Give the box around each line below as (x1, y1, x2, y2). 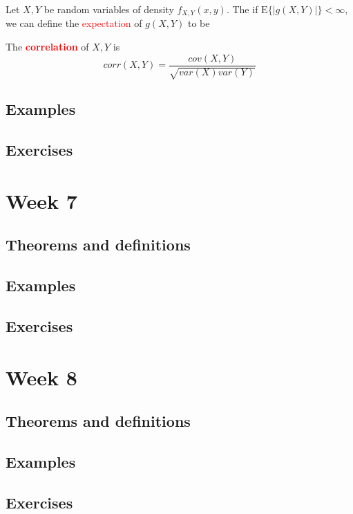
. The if (226, 2, 258, 16)
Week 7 (6, 186, 77, 214)
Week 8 (6, 362, 77, 391)
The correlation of (6, 39, 89, 54)
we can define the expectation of (6, 16, 142, 30)
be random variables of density (44, 2, 174, 16)
